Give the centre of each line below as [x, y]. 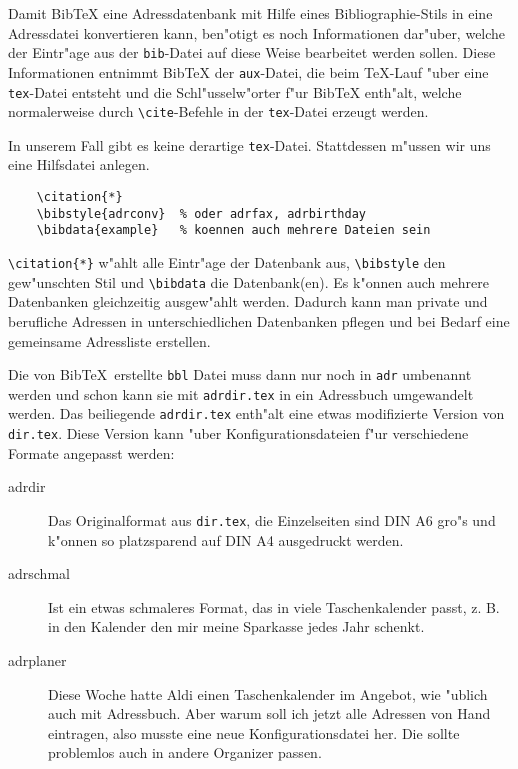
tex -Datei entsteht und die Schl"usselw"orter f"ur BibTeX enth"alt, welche [235, 91]
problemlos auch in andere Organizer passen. [185, 752]
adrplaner [37, 659]
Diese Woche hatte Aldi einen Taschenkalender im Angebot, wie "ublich [268, 693]
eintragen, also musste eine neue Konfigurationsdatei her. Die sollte [254, 732]
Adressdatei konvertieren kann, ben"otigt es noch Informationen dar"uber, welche [257, 32]
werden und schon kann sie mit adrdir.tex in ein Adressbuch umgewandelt [241, 393]
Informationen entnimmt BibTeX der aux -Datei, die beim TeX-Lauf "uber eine [248, 71]
